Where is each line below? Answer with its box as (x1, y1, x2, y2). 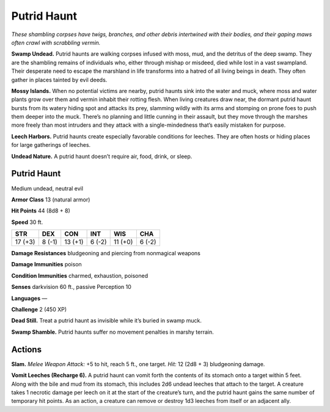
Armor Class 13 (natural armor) (11, 196, 90, 203)
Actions (11, 344, 42, 354)
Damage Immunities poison (11, 261, 82, 268)
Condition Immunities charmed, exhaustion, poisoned (11, 272, 148, 279)
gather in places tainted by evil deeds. (11, 76, 108, 83)
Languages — (11, 294, 48, 302)
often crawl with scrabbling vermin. (11, 39, 101, 46)
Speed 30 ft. (11, 218, 43, 226)
